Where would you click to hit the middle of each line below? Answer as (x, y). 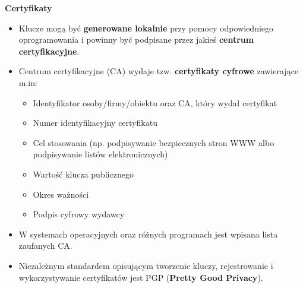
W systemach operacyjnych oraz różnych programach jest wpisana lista (148, 234)
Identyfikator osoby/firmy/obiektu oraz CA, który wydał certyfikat (155, 102)
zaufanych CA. (45, 246)
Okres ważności (61, 194)
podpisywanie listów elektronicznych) (100, 154)
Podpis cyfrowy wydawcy (79, 214)
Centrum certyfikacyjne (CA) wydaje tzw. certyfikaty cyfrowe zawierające (159, 71)
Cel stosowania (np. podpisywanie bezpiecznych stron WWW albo (154, 142)
